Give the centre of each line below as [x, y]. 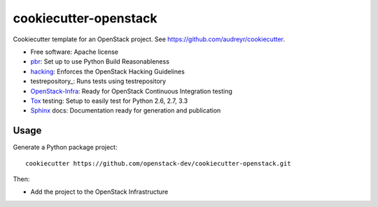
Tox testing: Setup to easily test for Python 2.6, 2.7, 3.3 [109, 101]
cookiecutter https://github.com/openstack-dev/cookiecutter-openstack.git [158, 163]
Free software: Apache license [75, 52]
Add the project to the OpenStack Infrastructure [99, 192]
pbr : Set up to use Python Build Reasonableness [100, 62]
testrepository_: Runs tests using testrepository [98, 81]
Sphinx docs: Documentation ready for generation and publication [126, 110]
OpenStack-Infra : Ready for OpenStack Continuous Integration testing [131, 91]
